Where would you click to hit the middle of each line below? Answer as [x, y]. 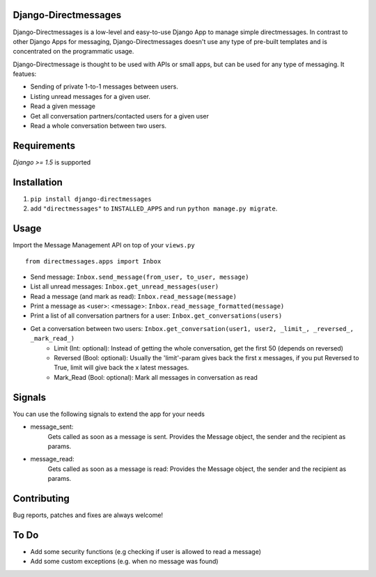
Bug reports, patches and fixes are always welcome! [88, 515]
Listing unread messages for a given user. [91, 96]
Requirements [44, 145]
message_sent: [52, 427]
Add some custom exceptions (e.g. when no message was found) [124, 562]
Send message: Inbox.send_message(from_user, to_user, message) [140, 277]
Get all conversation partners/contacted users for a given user [119, 116]
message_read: [52, 459]
